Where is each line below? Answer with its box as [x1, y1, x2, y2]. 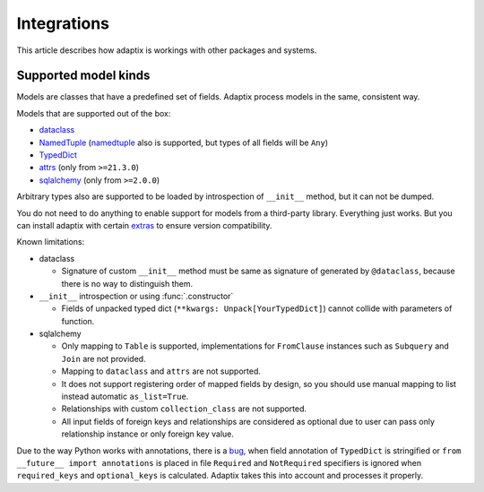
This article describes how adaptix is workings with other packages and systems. [16, 45, 317, 56]
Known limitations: [16, 237, 85, 247]
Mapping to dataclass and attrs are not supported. [61, 366, 262, 376]
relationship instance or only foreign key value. [61, 428, 235, 439]
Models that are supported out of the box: [16, 108, 171, 118]
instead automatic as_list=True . [61, 391, 189, 402]
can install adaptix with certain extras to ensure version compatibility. [16, 220, 272, 230]
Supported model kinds [16, 68, 151, 83]
